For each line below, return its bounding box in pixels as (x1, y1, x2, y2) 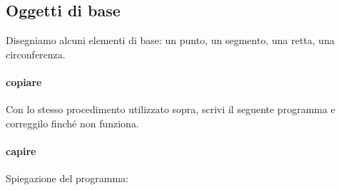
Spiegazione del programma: (6, 171, 128, 186)
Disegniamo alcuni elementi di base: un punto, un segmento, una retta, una (6, 33, 335, 48)
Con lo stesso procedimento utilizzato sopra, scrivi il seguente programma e (6, 102, 335, 117)
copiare (6, 74, 42, 89)
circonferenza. (6, 46, 66, 61)
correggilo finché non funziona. (6, 115, 139, 130)
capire (6, 143, 36, 158)
